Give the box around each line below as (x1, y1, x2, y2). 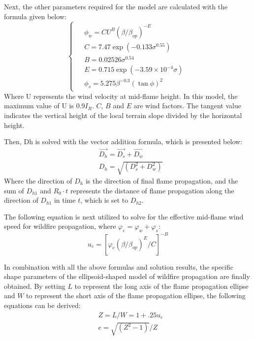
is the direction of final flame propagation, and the (85, 176, 238, 185)
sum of (4, 185, 24, 195)
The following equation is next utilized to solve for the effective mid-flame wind (4, 211, 244, 221)
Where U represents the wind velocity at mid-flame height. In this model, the (4, 91, 238, 101)
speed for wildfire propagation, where (4, 221, 116, 231)
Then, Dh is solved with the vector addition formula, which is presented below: (4, 136, 243, 147)
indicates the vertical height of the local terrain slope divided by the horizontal (4, 110, 242, 120)
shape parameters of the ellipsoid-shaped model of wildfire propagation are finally (4, 271, 250, 281)
